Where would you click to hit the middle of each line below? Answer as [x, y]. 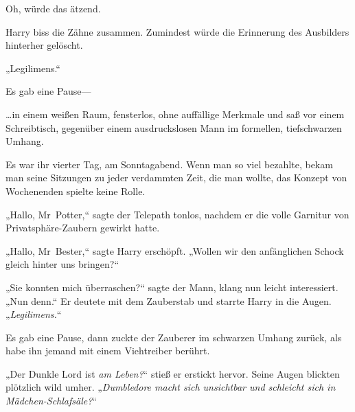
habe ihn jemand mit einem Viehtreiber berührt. [108, 351]
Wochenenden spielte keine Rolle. [76, 191]
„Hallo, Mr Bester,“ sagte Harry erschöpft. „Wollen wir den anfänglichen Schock [175, 250]
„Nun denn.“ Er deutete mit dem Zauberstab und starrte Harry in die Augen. [169, 300]
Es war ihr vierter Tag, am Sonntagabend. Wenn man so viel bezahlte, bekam [169, 164]
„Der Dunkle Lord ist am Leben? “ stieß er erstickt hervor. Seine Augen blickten [173, 373]
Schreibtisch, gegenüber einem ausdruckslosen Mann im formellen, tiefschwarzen [174, 127]
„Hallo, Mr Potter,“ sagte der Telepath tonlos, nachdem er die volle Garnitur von [177, 214]
